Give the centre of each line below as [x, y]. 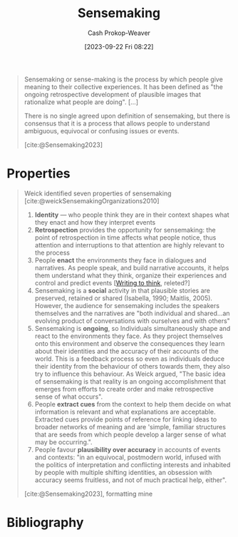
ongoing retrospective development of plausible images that [112, 94]
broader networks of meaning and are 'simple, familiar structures [130, 426]
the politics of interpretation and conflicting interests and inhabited [133, 464]
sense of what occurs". [69, 397]
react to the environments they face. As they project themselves [129, 336]
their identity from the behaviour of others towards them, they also [133, 366]
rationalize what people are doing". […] [81, 102]
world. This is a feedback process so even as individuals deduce [130, 359]
